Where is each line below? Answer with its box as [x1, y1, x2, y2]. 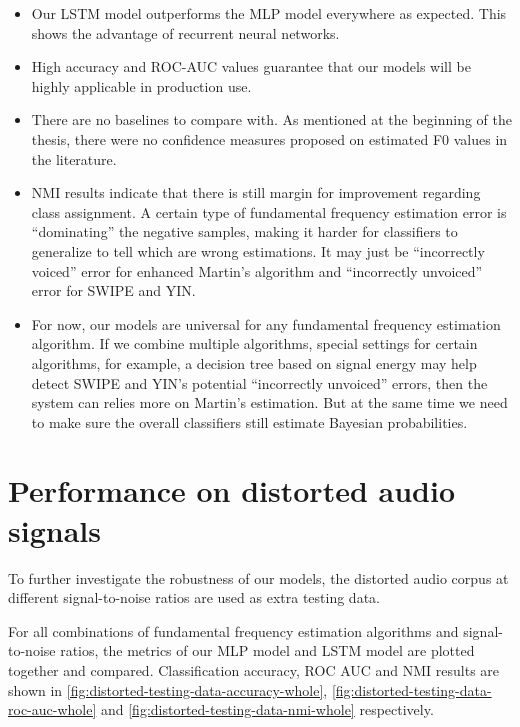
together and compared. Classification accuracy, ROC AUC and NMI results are [8, 659, 500, 680]
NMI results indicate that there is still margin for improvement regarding [31, 182, 481, 203]
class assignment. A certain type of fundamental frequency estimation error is [31, 201, 507, 222]
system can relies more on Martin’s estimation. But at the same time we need [31, 392, 508, 413]
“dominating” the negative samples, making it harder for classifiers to [31, 221, 458, 242]
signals [8, 509, 101, 550]
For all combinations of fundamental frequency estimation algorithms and [8, 620, 459, 641]
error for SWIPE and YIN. [31, 280, 196, 301]
